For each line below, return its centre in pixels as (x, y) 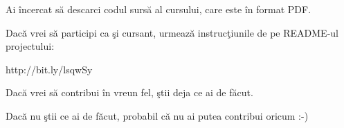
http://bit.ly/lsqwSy (49, 69)
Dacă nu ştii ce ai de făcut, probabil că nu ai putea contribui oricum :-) (157, 115)
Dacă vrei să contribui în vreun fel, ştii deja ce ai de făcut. (129, 92)
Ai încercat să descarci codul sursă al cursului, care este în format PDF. (159, 9)
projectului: (30, 46)
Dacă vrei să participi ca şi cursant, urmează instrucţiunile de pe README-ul (172, 32)
